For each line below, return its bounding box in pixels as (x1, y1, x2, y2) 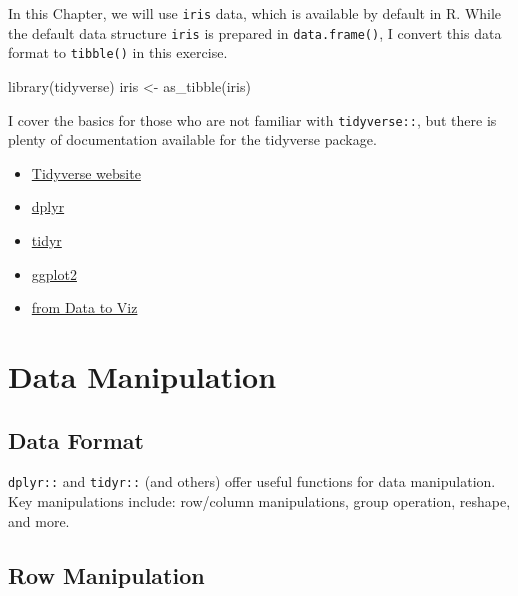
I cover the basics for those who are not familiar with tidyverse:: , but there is (8, 109, 497, 130)
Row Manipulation (8, 559, 205, 590)
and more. (8, 510, 70, 531)
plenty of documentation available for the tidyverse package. (8, 129, 377, 150)
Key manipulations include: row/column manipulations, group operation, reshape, (8, 491, 511, 512)
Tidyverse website (31, 162, 141, 183)
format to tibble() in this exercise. (8, 42, 228, 63)
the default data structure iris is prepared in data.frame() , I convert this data (8, 22, 502, 43)
